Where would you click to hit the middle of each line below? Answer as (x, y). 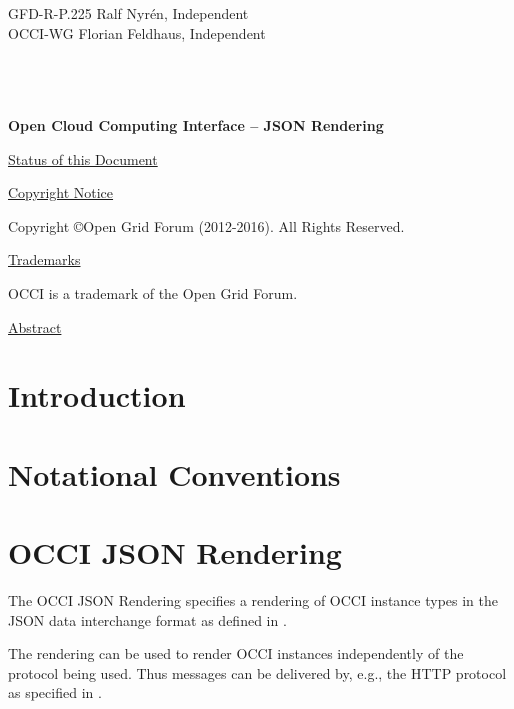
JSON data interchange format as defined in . (147, 619)
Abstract (35, 326)
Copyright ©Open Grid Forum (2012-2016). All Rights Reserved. (206, 225)
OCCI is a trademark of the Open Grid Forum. (153, 292)
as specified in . (55, 692)
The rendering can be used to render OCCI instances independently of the (236, 653)
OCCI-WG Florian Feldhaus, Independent (137, 32)
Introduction (97, 395)
